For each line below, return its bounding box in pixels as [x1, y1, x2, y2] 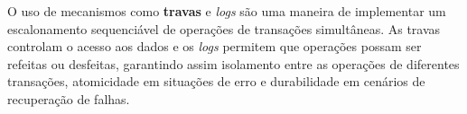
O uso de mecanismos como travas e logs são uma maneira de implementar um [7, 2, 446, 20]
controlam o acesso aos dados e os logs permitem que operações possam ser [7, 37, 422, 56]
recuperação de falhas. [7, 89, 130, 108]
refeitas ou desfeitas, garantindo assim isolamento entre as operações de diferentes [7, 54, 460, 73]
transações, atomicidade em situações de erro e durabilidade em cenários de [7, 72, 425, 91]
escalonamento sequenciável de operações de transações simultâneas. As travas [7, 19, 441, 38]
